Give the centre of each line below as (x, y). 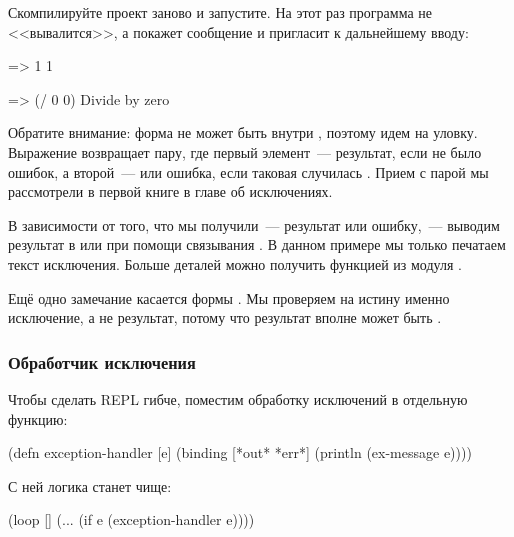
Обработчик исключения (102, 361)
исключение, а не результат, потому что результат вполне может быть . (225, 317)
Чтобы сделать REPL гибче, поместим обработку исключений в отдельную (238, 398)
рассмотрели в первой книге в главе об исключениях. (170, 191)
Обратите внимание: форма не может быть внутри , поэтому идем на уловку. (243, 132)
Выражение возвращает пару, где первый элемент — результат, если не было (245, 151)
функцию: (38, 418)
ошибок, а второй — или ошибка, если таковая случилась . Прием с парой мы (248, 171)
